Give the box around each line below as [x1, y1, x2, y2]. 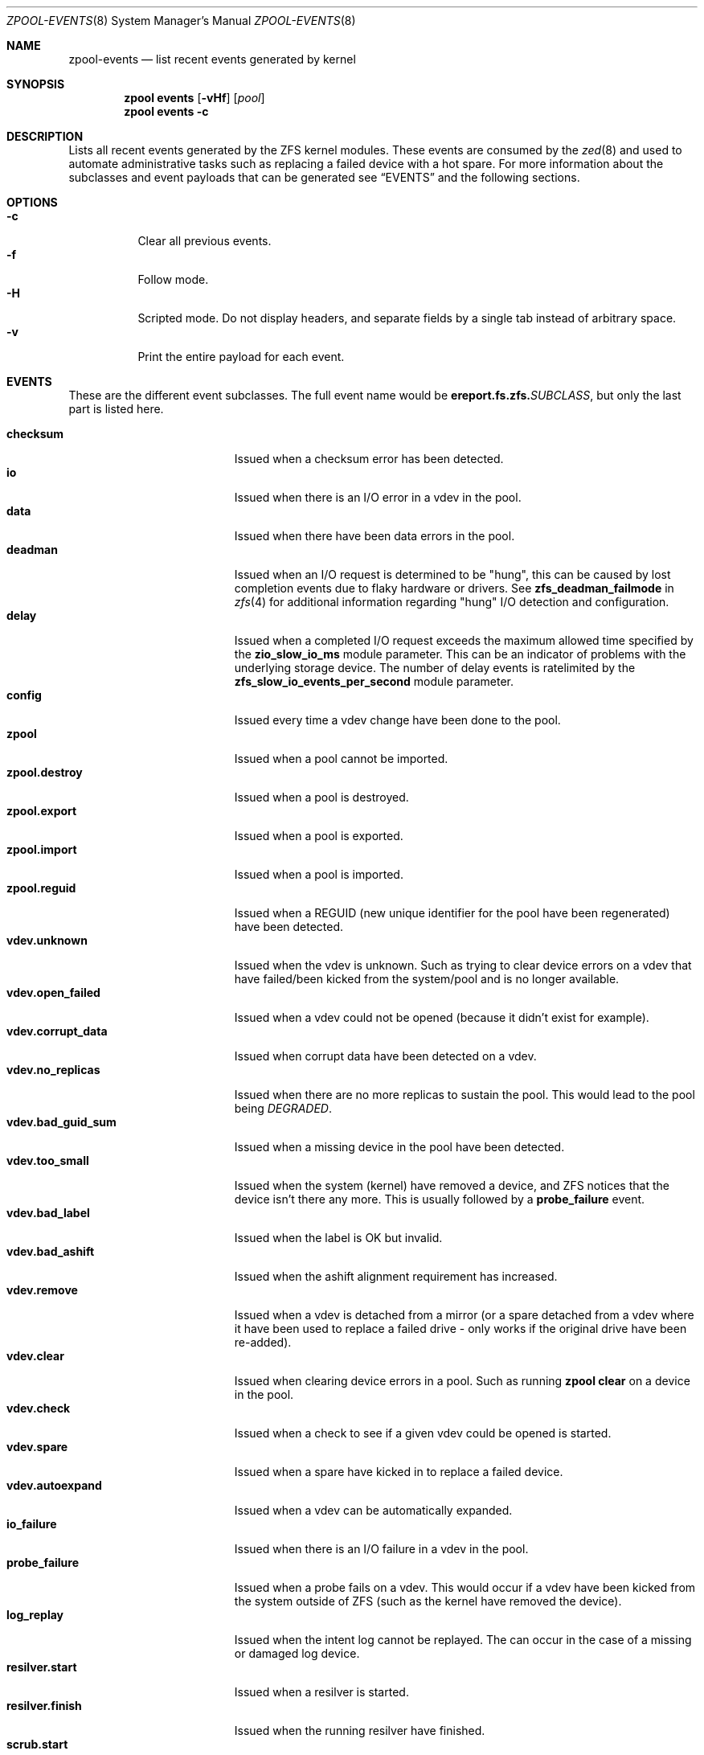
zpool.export [6, 804, 77, 818]
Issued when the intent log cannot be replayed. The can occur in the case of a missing [234, 1633, 692, 1646]
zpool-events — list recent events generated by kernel [68, 52, 356, 66]
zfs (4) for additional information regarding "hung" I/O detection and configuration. [234, 595, 669, 609]
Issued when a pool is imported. [234, 867, 403, 881]
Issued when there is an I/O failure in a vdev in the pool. [234, 1542, 529, 1556]
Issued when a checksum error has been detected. [234, 452, 504, 465]
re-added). [234, 1335, 292, 1349]
